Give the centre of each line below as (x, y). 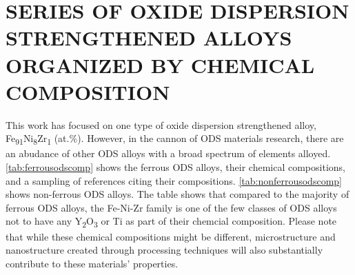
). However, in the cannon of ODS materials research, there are (211, 138)
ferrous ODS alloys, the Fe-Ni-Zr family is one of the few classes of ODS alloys (171, 207)
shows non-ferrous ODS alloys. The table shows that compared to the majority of (177, 194)
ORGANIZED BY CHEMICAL (160, 64)
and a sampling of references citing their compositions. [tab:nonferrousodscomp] (174, 180)
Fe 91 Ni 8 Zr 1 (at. (38, 139)
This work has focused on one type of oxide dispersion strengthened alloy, (161, 124)
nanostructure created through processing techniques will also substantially (164, 250)
